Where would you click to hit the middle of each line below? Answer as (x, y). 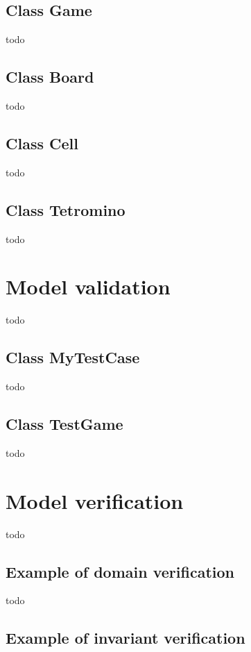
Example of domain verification (120, 571)
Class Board (50, 77)
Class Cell (42, 143)
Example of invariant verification (125, 638)
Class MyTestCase (73, 357)
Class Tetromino (66, 209)
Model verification (95, 500)
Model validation (88, 286)
